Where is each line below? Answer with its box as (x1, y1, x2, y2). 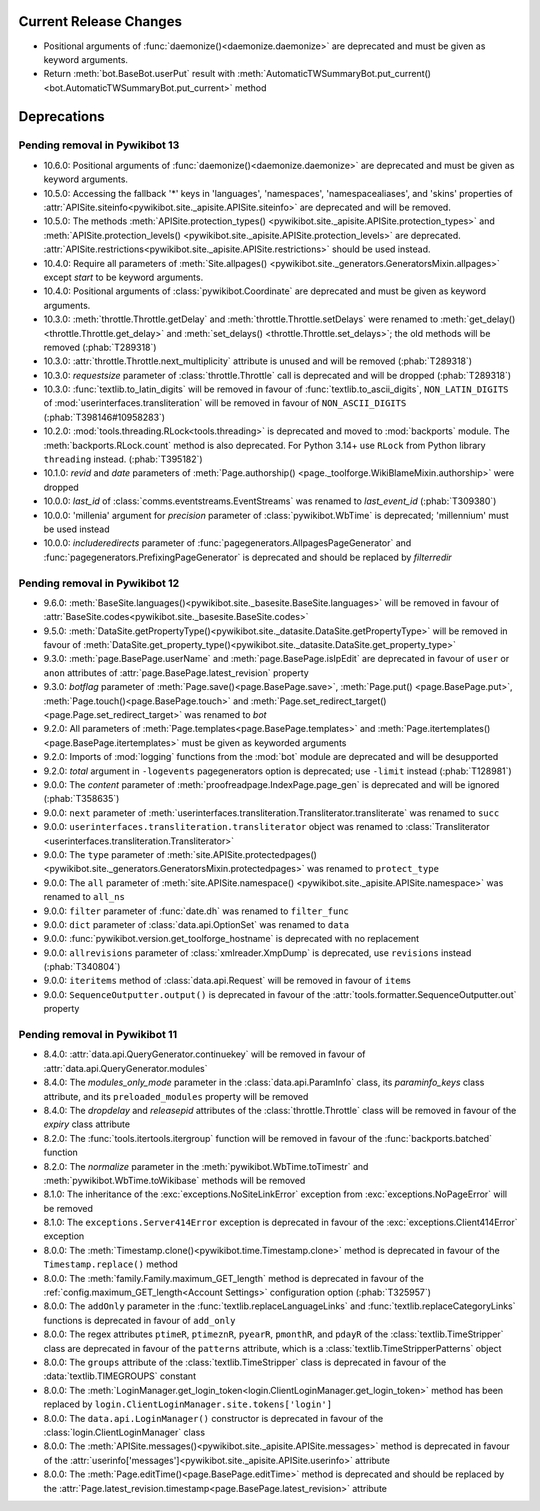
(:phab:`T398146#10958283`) (43, 411, 165, 423)
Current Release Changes (18, 13, 182, 30)
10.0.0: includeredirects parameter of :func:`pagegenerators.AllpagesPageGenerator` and (43, 537, 412, 549)
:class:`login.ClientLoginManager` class (43, 1426, 205, 1438)
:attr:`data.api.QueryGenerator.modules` (43, 1062, 209, 1074)
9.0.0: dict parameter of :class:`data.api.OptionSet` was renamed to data (43, 918, 350, 930)
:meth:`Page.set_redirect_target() (250, 695, 387, 707)
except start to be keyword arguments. (43, 271, 204, 283)
